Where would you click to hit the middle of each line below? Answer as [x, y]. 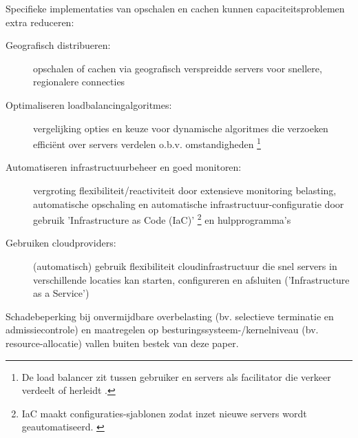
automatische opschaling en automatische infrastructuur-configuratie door [189, 204]
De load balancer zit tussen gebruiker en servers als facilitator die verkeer [176, 376]
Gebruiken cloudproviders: [61, 243]
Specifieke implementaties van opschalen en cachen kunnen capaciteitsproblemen [175, 8]
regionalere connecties [79, 82]
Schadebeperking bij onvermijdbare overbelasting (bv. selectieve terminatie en [170, 316]
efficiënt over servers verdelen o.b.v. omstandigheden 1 [147, 143]
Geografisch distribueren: [58, 45]
